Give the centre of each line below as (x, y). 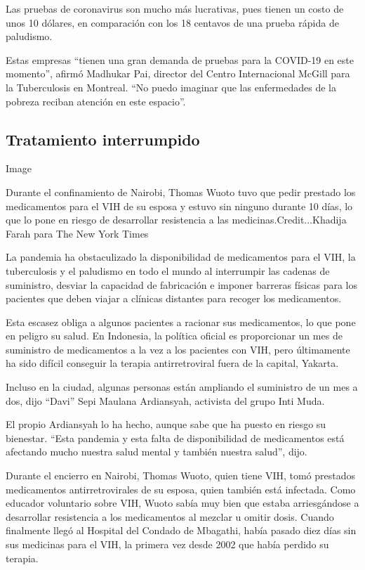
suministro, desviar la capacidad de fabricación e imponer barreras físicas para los (181, 284)
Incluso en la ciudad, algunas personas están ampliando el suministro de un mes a (182, 387)
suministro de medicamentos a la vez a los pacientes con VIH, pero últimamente (178, 349)
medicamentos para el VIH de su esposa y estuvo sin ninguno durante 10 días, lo (179, 206)
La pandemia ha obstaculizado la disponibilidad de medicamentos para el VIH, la (181, 257)
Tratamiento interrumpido (103, 139)
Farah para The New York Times (77, 233)
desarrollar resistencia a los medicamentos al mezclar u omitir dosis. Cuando (170, 516)
